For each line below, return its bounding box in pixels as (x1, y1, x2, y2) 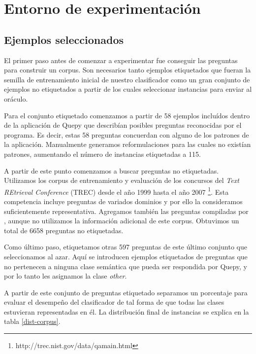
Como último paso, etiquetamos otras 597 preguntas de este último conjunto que (4, 242, 247, 252)
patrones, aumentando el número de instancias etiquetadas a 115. (4, 148, 201, 159)
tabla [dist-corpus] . (4, 316, 61, 326)
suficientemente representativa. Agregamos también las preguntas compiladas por (4, 206, 249, 216)
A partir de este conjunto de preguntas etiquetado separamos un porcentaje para (4, 287, 248, 297)
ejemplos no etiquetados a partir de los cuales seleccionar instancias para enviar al (4, 84, 252, 94)
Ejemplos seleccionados (4, 32, 124, 47)
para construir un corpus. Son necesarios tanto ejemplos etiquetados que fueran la (4, 65, 251, 75)
